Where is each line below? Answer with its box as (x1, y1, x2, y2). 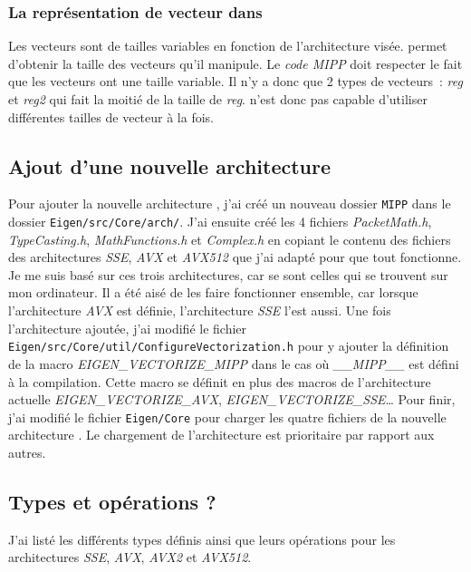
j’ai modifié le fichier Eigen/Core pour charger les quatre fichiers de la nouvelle (8, 407, 447, 426)
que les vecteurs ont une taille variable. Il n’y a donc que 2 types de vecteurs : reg (8, 72, 463, 91)
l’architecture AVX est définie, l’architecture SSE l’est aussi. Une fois (8, 301, 391, 320)
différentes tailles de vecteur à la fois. (8, 107, 214, 126)
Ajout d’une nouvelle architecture (8, 151, 332, 179)
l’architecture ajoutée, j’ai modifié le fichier (8, 318, 247, 337)
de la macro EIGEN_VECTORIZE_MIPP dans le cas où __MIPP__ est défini (8, 354, 459, 373)
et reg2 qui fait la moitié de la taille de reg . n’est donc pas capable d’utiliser (8, 90, 428, 108)
